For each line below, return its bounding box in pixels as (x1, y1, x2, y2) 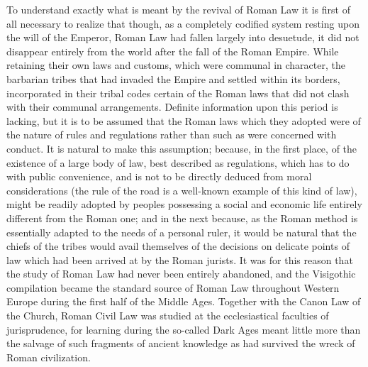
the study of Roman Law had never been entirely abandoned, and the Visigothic (6, 266, 356, 281)
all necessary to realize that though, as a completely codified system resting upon (6, 16, 359, 31)
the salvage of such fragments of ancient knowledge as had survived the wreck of (6, 336, 355, 351)
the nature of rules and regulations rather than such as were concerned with (6, 127, 337, 142)
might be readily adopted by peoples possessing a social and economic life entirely (6, 197, 362, 212)
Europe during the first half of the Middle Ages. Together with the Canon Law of (6, 294, 361, 309)
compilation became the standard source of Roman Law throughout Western (6, 280, 340, 295)
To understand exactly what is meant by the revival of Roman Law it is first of (6, 2, 350, 16)
